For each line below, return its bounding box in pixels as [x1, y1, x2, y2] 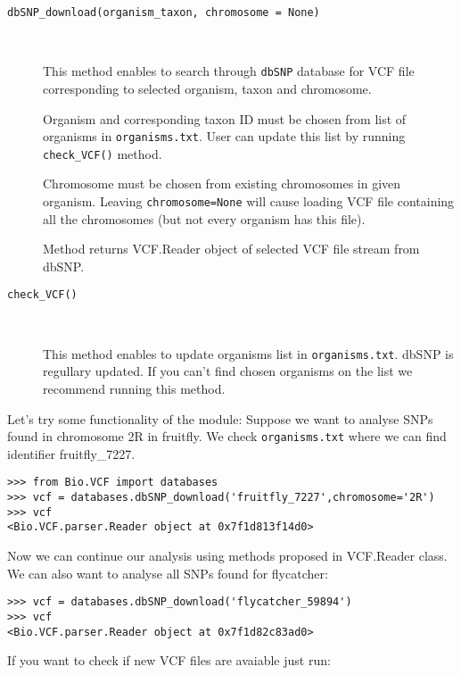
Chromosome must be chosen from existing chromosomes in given [43, 174, 401, 193]
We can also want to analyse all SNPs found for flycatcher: [7, 563, 328, 582]
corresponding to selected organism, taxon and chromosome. [43, 79, 372, 97]
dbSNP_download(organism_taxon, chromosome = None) [7, 6, 320, 19]
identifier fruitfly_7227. [7, 444, 136, 462]
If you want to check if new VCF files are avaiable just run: [7, 651, 331, 670]
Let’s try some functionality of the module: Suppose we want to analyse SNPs [7, 409, 433, 428]
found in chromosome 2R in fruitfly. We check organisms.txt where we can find [7, 427, 447, 446]
